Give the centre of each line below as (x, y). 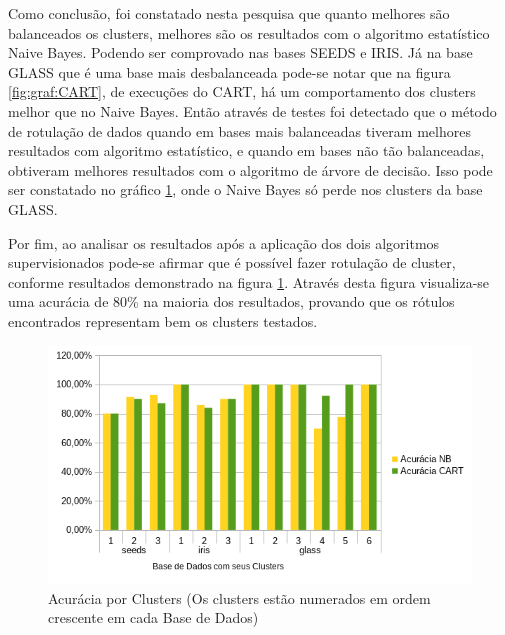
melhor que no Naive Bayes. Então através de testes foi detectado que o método (252, 110)
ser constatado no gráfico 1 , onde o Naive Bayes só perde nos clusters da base (245, 189)
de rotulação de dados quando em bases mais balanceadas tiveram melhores (239, 130)
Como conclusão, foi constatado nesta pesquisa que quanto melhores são (229, 13)
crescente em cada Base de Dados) (153, 617)
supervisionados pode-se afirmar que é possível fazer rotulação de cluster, (232, 262)
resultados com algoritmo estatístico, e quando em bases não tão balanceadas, (246, 150)
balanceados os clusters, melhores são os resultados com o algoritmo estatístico (249, 32)
